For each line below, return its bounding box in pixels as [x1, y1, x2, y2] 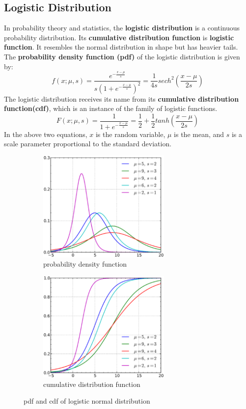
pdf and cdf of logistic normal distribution [24, 395, 150, 406]
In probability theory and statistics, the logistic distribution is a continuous [4, 23, 240, 33]
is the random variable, [95, 129, 165, 139]
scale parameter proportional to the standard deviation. [4, 138, 172, 149]
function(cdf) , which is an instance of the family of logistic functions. [4, 103, 218, 113]
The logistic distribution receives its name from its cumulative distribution [4, 93, 239, 104]
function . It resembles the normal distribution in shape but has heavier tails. [4, 42, 238, 52]
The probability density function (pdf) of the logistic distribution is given [4, 51, 240, 61]
